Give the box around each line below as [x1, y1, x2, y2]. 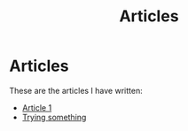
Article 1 [21, 102, 52, 112]
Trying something [21, 112, 87, 122]
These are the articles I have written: [9, 85, 144, 96]
